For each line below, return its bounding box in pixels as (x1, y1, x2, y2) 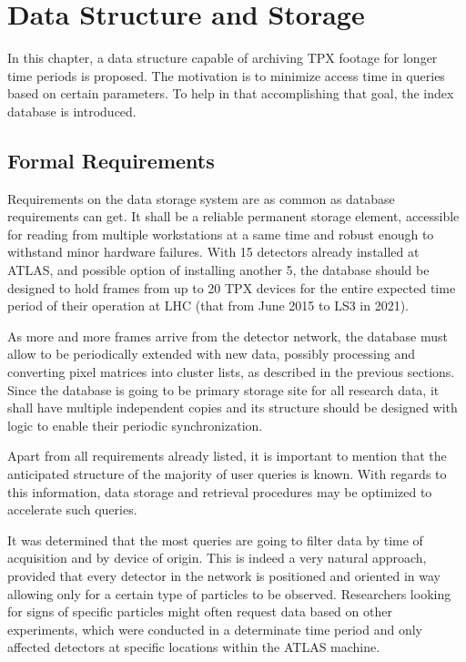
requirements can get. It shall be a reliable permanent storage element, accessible (7, 207, 460, 226)
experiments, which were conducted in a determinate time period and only (7, 619, 423, 638)
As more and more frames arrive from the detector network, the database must (7, 326, 448, 345)
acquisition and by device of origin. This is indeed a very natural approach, (7, 548, 427, 567)
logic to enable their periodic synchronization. (7, 415, 263, 434)
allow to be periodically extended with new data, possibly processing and (7, 344, 416, 363)
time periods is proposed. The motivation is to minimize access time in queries (7, 66, 445, 85)
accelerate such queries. (7, 500, 137, 519)
